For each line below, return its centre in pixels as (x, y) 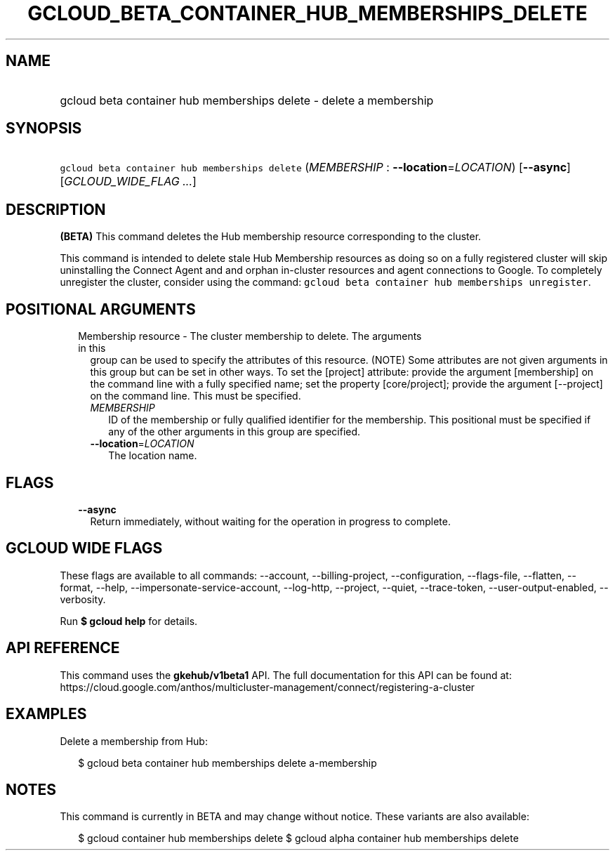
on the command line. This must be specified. (196, 396)
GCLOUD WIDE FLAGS (84, 548)
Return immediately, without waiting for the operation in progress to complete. (270, 521)
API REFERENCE (63, 648)
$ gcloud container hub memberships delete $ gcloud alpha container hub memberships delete (298, 838)
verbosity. (83, 599)
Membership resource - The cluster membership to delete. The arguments (250, 336)
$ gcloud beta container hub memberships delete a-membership (227, 763)
